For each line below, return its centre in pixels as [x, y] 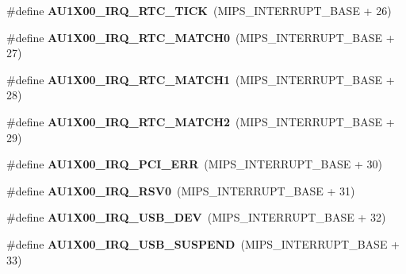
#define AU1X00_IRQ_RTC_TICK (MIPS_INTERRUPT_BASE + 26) [199, 10]
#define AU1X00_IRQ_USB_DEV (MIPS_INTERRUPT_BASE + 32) [196, 217]
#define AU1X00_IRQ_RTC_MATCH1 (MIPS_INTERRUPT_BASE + [201, 79]
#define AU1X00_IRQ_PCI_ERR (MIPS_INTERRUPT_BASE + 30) [194, 164]
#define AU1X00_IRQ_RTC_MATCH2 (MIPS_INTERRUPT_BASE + [201, 121]
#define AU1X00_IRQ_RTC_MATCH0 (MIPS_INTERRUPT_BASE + [201, 37]
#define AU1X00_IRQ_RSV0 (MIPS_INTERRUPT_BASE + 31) [181, 190]
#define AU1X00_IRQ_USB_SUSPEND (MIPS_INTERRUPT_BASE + [203, 243]
